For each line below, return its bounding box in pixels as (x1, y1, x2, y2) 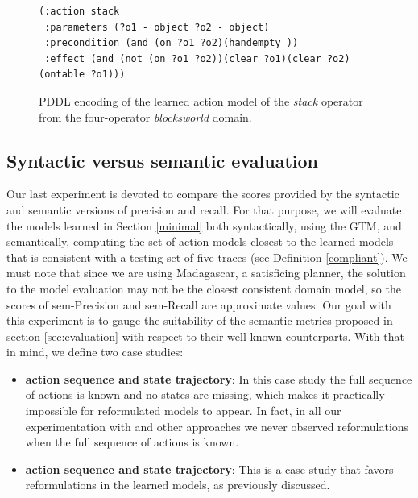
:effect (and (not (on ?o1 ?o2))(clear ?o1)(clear (44, 52, 321, 64)
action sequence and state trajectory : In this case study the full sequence (25, 370, 412, 387)
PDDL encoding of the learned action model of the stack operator (39, 92, 363, 109)
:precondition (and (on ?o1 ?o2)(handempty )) (44, 37, 299, 49)
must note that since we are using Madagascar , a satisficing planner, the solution (6, 264, 406, 281)
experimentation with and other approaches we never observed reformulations (25, 417, 409, 434)
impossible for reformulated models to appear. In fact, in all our (25, 402, 341, 419)
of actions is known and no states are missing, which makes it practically (25, 386, 385, 403)
